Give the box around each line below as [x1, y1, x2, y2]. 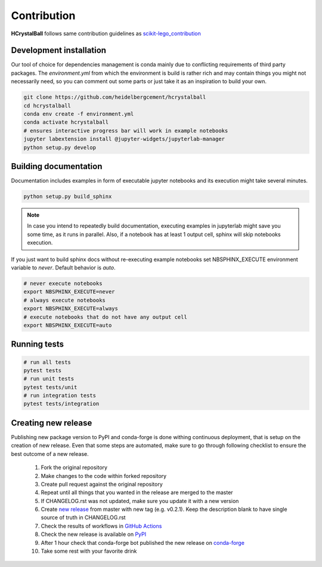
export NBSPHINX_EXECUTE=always [23, 305, 119, 312]
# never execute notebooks [23, 280, 103, 287]
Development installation [11, 45, 107, 56]
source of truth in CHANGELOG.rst [41, 514, 126, 521]
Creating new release [11, 418, 92, 428]
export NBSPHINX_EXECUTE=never [23, 289, 116, 295]
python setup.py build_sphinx [23, 193, 112, 200]
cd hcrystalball [23, 102, 72, 109]
